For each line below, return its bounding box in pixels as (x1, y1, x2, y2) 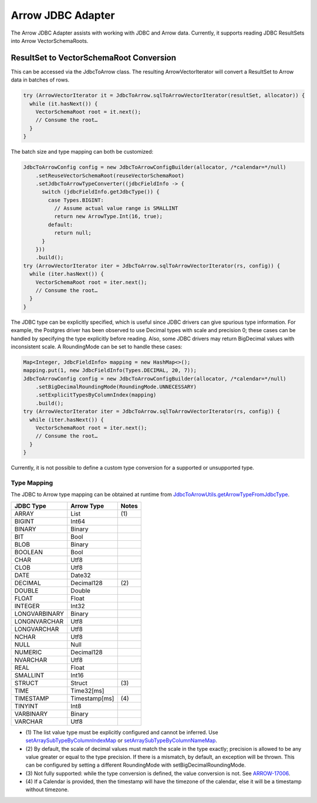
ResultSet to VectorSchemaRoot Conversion (11, 53, 176, 63)
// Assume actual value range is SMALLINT (53, 205, 178, 212)
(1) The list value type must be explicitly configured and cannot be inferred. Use (25, 729, 218, 736)
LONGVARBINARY (14, 609, 65, 618)
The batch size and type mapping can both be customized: (11, 148, 154, 155)
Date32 (70, 571, 91, 579)
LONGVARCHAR (14, 625, 59, 633)
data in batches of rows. (11, 76, 70, 83)
